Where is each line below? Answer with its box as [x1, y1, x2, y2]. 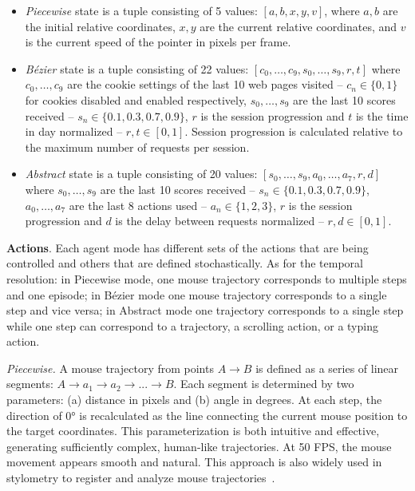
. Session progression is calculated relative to [184, 123, 403, 140]
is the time [355, 107, 409, 124]
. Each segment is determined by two [173, 375, 354, 392]
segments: [6, 375, 53, 392]
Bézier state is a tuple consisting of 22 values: [25, 60, 249, 77]
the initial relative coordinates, [25, 18, 176, 34]
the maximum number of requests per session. [25, 138, 250, 155]
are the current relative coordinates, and [200, 18, 397, 34]
